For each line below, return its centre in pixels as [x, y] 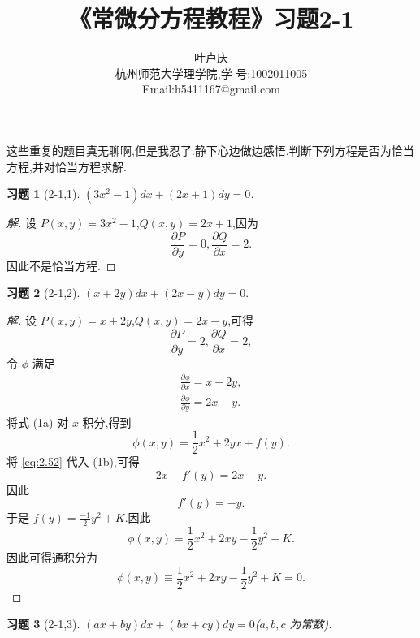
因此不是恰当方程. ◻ [61, 265]
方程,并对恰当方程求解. [67, 166]
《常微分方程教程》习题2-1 [211, 18]
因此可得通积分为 [52, 557]
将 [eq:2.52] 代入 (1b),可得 [73, 461]
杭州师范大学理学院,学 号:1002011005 [211, 73]
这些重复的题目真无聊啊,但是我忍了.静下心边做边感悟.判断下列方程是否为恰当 [210, 150]
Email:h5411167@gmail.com [211, 89]
